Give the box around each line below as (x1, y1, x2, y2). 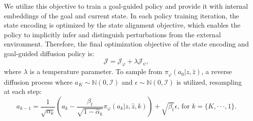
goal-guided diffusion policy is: (4, 48, 94, 58)
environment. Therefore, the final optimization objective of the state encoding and (4, 39, 249, 49)
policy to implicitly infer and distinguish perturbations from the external (4, 29, 221, 39)
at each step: (4, 86, 42, 96)
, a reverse (201, 66, 232, 76)
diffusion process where (4, 76, 73, 87)
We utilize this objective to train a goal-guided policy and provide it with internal (4, 1, 248, 11)
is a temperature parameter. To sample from (30, 66, 163, 76)
